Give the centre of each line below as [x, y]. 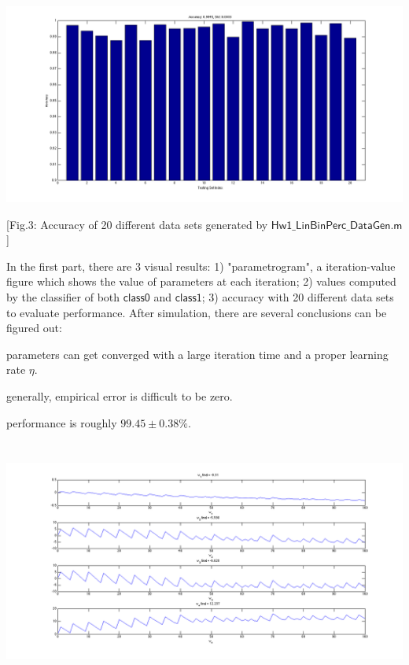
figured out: [34, 328]
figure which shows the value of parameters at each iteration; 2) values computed [201, 281]
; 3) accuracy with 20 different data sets [298, 297]
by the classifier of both [63, 297]
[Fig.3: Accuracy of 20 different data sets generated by [137, 224]
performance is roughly [62, 422]
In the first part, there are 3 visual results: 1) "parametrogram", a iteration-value [201, 266]
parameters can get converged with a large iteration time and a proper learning [197, 354]
